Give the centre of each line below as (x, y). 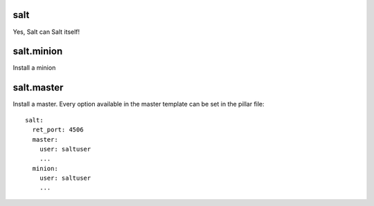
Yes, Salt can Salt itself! (46, 32)
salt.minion (38, 51)
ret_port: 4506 (58, 130)
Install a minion (34, 68)
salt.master (38, 87)
